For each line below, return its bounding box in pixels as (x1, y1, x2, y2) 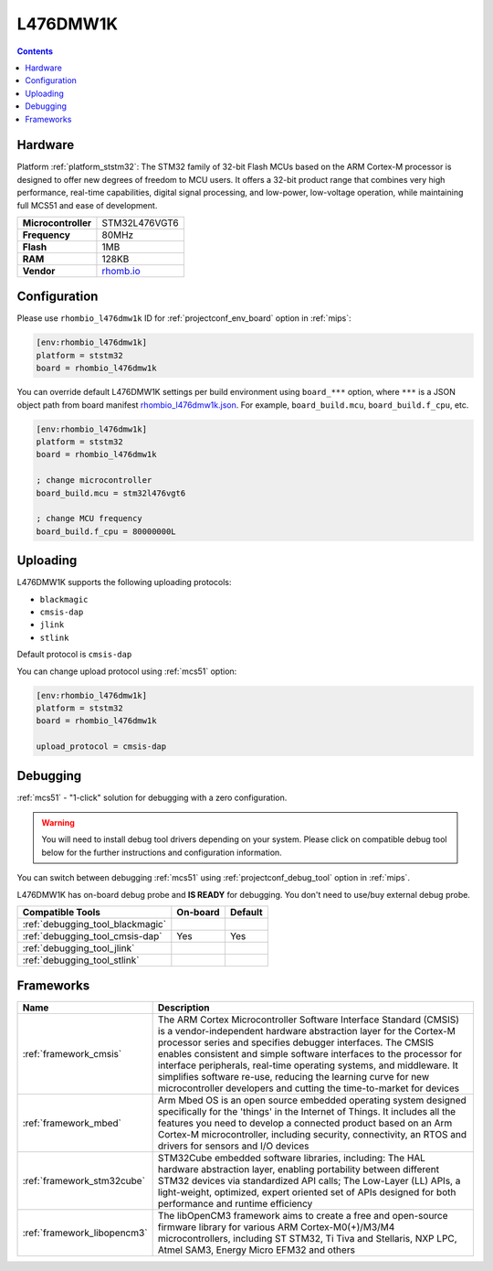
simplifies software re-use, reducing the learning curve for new (157, 1071, 429, 1084)
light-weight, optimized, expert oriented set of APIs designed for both (157, 1186, 456, 1199)
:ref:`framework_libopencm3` (22, 1226, 148, 1239)
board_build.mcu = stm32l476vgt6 (36, 487, 186, 498)
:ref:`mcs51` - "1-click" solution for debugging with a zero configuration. (16, 792, 288, 803)
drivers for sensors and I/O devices (157, 1139, 309, 1152)
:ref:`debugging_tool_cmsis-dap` (22, 929, 163, 942)
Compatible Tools (22, 905, 100, 918)
